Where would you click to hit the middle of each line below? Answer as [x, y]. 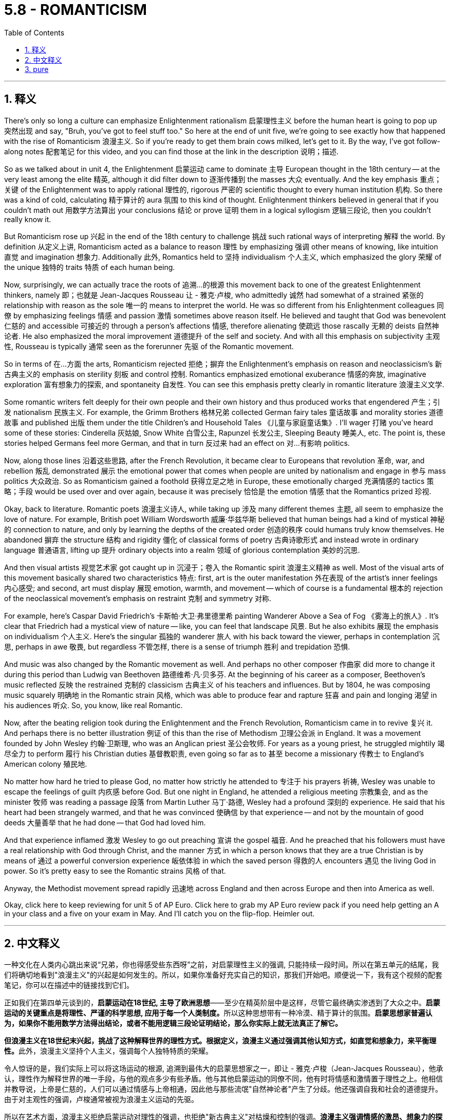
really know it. [28, 219]
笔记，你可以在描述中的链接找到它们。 [69, 985]
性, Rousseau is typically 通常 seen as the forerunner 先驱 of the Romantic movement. [149, 346]
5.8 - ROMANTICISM [76, 10]
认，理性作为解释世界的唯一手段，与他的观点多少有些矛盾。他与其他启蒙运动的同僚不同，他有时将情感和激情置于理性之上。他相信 [223, 1079]
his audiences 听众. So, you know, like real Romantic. [93, 705]
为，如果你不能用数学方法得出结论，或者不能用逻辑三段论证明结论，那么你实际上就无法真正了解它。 [173, 1023]
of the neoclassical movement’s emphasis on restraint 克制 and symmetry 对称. [138, 598]
